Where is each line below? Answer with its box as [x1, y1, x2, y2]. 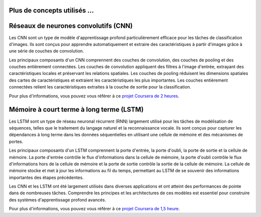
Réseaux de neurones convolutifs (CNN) [9, 22, 133, 30]
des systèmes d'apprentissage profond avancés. [9, 197, 106, 203]
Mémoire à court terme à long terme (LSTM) [9, 105, 144, 114]
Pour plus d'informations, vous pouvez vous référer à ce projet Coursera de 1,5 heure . [9, 206, 180, 212]
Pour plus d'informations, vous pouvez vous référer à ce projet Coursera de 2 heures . [9, 93, 179, 99]
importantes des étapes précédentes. [9, 174, 84, 180]
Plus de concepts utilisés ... [9, 6, 94, 14]
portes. [9, 138, 24, 145]
